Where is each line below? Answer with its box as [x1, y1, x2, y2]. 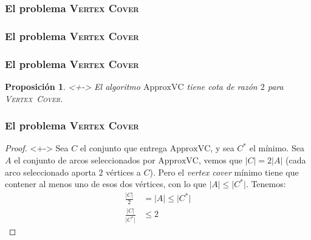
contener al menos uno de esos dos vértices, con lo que [5, 177, 207, 190]
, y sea [210, 142, 234, 154]
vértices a [106, 165, 141, 178]
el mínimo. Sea [249, 142, 304, 154]
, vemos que [198, 153, 242, 166]
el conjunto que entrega [80, 142, 168, 154]
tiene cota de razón [186, 80, 258, 92]
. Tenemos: [245, 177, 286, 190]
